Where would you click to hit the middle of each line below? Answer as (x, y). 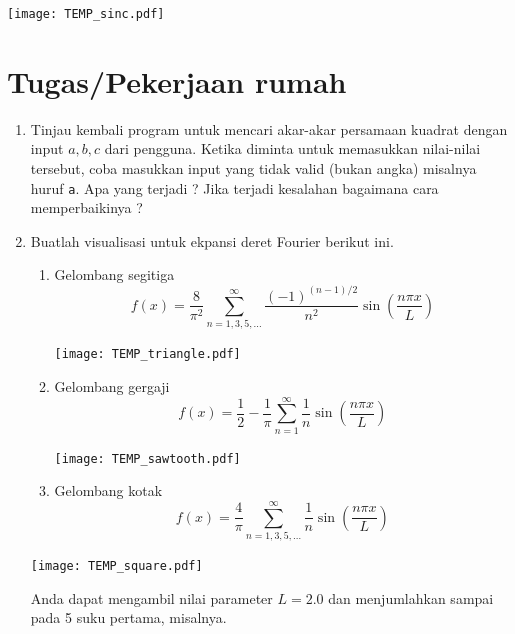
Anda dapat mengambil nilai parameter (151, 597)
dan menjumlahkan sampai (411, 597)
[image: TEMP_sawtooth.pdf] (147, 458)
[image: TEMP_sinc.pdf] (86, 14)
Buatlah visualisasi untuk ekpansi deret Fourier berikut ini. (212, 240)
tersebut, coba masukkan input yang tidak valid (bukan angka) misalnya (253, 167)
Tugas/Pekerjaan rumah (177, 80)
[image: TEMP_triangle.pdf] (147, 354)
